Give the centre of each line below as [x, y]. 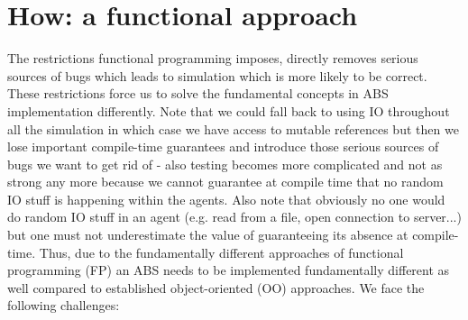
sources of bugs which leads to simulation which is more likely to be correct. [217, 75]
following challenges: [64, 305]
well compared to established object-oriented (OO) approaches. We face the [216, 287]
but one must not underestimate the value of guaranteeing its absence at [208, 235]
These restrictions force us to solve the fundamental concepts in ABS [198, 93]
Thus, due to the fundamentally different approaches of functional [221, 252]
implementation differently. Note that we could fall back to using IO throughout [229, 110]
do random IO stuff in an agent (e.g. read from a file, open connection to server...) [234, 217]
